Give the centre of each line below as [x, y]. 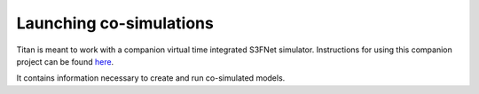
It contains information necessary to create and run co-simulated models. [151, 78]
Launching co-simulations [115, 23]
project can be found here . [65, 61]
